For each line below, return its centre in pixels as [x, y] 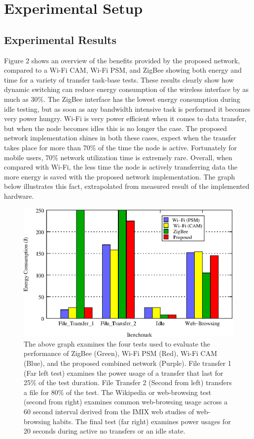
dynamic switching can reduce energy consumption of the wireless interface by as [126, 89]
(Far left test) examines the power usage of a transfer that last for [124, 373]
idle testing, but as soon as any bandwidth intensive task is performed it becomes [127, 109]
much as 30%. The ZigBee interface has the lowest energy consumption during [122, 99]
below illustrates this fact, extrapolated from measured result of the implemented [127, 186]
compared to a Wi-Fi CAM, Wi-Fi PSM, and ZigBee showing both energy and [123, 70]
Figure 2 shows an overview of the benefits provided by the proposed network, [122, 60]
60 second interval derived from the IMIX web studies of [109, 411]
